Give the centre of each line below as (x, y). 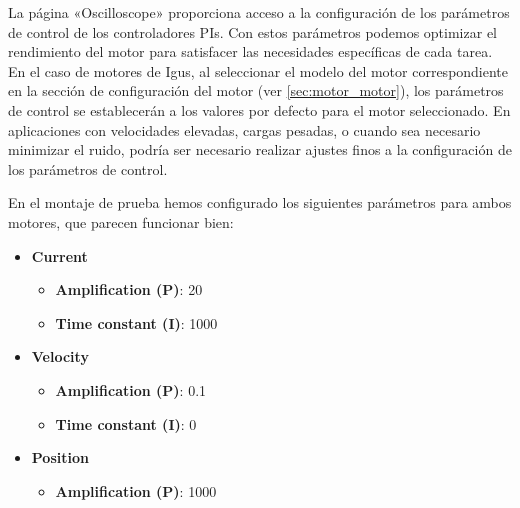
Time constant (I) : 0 (126, 423)
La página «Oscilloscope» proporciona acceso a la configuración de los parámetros (259, 12)
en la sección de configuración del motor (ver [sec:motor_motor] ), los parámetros (256, 90)
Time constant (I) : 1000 (136, 322)
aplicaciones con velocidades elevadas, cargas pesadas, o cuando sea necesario (244, 129)
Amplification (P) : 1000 (136, 490)
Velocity (60, 356)
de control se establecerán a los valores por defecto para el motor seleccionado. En (259, 109)
